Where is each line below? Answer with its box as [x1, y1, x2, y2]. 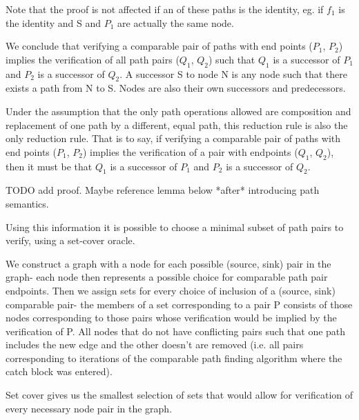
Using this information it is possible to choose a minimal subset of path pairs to [6, 219, 344, 234]
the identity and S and [6, 15, 101, 30]
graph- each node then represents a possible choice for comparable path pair [6, 270, 328, 284]
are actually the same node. [117, 15, 234, 30]
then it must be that [6, 159, 93, 173]
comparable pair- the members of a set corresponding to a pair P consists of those [6, 297, 353, 311]
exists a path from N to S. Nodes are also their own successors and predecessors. [6, 81, 346, 95]
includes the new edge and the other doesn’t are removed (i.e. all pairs [6, 337, 304, 352]
